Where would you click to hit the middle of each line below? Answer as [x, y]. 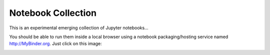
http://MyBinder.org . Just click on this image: [55, 44]
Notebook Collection [53, 13]
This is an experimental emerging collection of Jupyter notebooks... [79, 28]
